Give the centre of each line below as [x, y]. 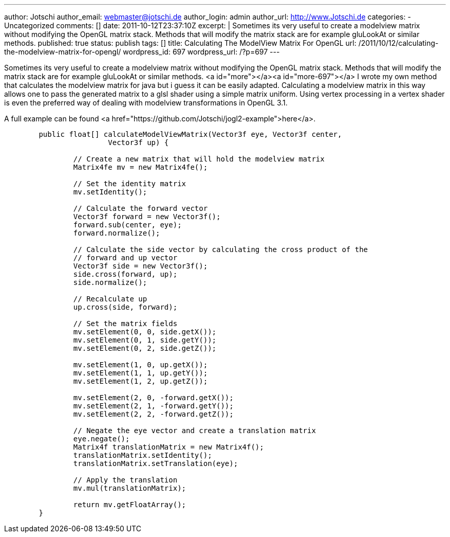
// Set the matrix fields [125, 324]
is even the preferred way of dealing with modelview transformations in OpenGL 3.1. [146, 103]
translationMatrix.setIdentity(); [143, 455]
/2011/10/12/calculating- [398, 43]
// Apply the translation [125, 480]
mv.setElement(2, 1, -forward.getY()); [153, 406]
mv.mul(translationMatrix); [130, 488]
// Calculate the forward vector [140, 208]
